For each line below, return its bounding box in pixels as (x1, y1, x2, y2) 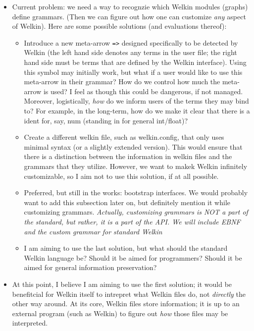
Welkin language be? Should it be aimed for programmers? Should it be (24, 252, 242, 263)
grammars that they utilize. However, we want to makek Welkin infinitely (24, 161, 248, 171)
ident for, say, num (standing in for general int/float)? (24, 115, 188, 125)
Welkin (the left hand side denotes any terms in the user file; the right (24, 47, 237, 57)
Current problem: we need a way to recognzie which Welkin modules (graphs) (12, 1, 248, 11)
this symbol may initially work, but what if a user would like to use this (24, 66, 243, 77)
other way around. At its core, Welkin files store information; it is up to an (12, 298, 240, 309)
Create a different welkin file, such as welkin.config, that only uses (24, 132, 224, 142)
